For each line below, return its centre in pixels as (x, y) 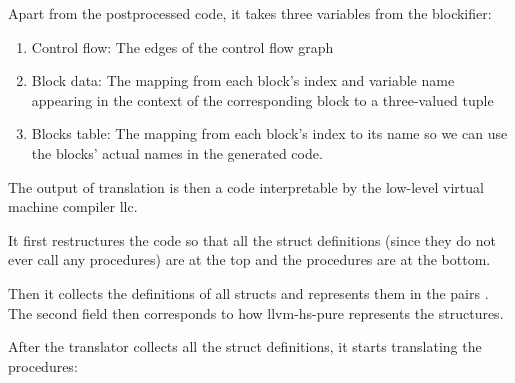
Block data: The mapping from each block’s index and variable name (243, 80)
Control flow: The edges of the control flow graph (182, 46)
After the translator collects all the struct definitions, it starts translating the (245, 346)
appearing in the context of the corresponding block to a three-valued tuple (262, 99)
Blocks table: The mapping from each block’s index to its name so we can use (269, 133)
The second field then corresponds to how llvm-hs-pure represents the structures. (256, 312)
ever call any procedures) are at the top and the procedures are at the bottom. (249, 259)
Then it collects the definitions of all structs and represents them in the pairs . (248, 292)
